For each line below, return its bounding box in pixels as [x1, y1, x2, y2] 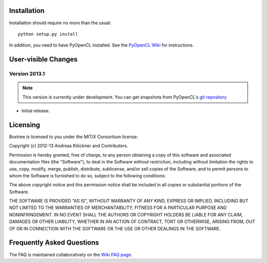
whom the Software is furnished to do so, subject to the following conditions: [9, 172, 166, 178]
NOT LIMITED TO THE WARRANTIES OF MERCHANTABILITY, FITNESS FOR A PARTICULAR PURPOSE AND [9, 205, 227, 210]
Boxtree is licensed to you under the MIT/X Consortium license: [9, 134, 138, 140]
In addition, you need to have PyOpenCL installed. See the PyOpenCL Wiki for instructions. [9, 42, 194, 48]
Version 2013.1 [9, 70, 45, 77]
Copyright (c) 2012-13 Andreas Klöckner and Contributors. [9, 143, 128, 149]
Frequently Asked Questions [9, 238, 99, 247]
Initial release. [21, 108, 50, 114]
